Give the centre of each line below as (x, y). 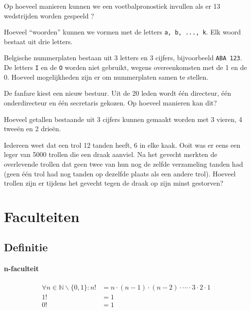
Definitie (26, 247)
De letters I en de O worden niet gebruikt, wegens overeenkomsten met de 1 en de (125, 67)
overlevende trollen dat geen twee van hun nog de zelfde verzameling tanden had (124, 164)
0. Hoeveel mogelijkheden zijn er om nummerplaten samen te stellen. (106, 77)
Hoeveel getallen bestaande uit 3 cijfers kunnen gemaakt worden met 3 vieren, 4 (123, 119)
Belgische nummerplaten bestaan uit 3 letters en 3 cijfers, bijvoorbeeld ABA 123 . (123, 58)
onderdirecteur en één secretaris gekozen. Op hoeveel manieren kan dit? (110, 102)
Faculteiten (42, 216)
